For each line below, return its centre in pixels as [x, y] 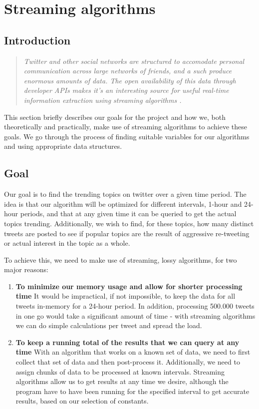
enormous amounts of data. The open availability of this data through [130, 80]
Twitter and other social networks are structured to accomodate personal [134, 61]
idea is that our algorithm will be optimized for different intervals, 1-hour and [123, 204]
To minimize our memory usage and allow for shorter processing [129, 286]
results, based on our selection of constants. [82, 401]
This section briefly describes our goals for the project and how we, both [115, 117]
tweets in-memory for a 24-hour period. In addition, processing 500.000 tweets [135, 306]
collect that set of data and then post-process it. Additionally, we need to [128, 362]
